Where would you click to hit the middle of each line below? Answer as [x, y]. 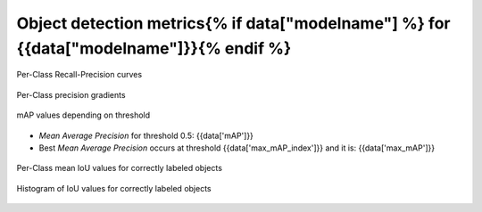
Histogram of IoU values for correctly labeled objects [114, 188]
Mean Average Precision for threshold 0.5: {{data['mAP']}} [146, 135]
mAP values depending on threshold [83, 115]
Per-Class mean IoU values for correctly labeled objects [120, 168]
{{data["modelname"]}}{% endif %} [154, 48]
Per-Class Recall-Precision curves [79, 75]
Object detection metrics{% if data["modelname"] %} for [233, 23]
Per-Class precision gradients [71, 94]
